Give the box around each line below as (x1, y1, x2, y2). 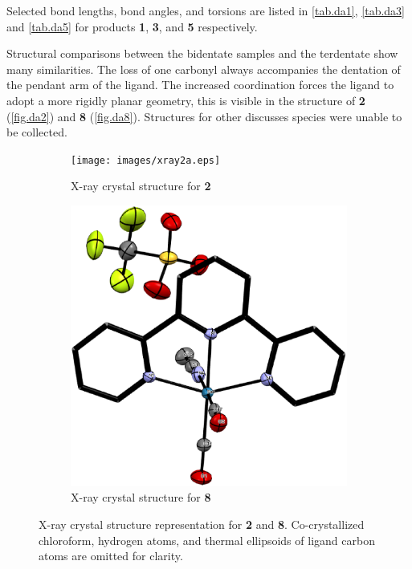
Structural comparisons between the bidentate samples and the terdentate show (6, 45, 398, 62)
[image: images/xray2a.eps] (71, 154, 221, 166)
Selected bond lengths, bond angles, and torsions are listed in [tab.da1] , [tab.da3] (6, 2, 406, 18)
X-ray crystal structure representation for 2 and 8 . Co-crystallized (39, 515, 365, 532)
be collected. (6, 124, 67, 140)
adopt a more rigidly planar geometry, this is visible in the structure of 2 (6, 91, 365, 108)
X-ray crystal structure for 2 (71, 177, 211, 194)
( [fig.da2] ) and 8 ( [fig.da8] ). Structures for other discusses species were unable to (6, 108, 402, 124)
